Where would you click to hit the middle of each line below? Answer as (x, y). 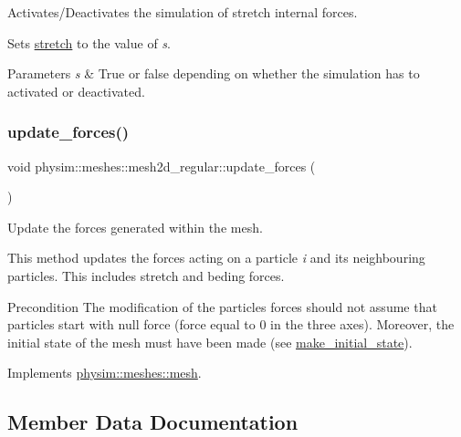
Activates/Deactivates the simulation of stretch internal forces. (183, 12)
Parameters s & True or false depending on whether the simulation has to (214, 73)
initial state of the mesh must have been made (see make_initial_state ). (210, 342)
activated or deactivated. (76, 91)
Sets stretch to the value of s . (89, 42)
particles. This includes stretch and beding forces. (146, 275)
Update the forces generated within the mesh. (135, 227)
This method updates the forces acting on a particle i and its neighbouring (216, 258)
